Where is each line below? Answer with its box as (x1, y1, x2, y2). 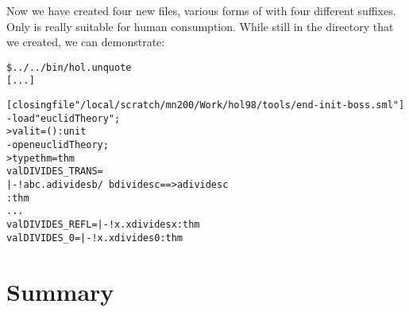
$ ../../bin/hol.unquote (6, 61, 132, 73)
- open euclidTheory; (6, 139, 109, 151)
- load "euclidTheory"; (6, 112, 121, 124)
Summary (6, 275, 114, 307)
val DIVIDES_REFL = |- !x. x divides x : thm (6, 219, 200, 230)
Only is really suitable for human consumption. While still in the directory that (6, 18, 394, 34)
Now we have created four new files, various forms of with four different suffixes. (6, 2, 396, 18)
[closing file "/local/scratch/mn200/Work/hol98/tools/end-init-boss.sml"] (6, 99, 405, 111)
